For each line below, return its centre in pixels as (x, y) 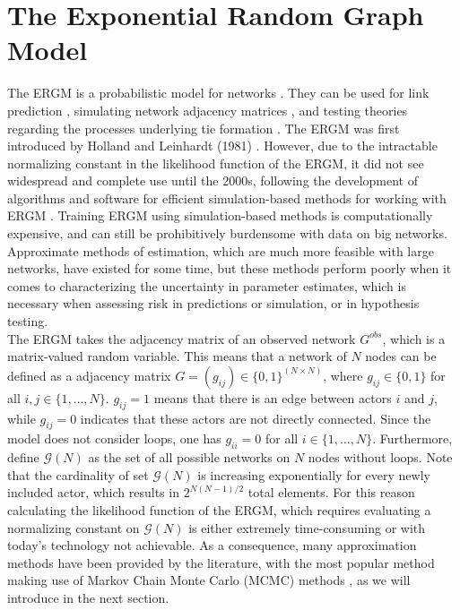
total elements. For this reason (331, 492)
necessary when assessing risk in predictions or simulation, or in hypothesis (213, 303)
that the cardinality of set (78, 474)
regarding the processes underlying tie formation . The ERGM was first (204, 128)
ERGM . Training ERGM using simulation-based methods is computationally (220, 215)
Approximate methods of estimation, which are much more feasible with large (221, 250)
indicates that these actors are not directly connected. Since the (256, 418)
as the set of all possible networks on (189, 457)
